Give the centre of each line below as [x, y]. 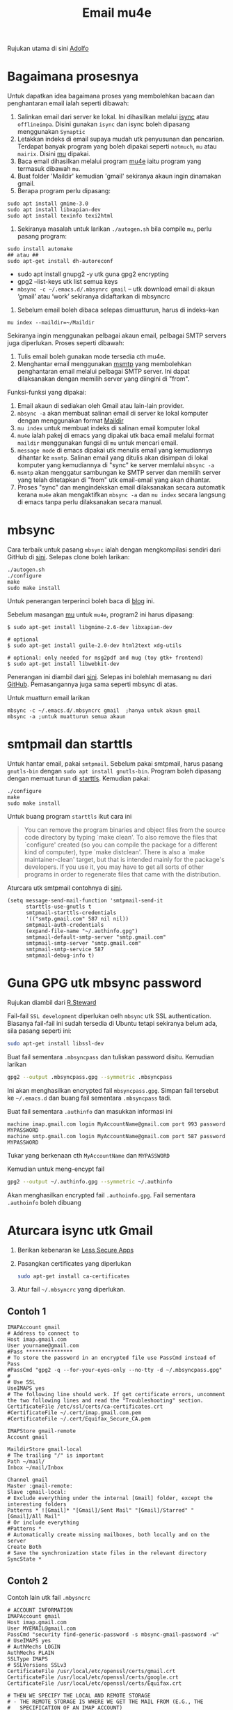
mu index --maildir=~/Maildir [51, 323]
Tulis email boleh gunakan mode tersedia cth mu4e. [91, 356]
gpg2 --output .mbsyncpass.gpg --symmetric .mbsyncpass [90, 1077]
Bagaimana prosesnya [73, 76]
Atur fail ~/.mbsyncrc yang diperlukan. [71, 1289]
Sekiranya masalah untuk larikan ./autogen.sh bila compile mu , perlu [114, 229]
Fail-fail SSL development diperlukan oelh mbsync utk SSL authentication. [109, 1015]
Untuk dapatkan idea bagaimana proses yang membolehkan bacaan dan [111, 96]
